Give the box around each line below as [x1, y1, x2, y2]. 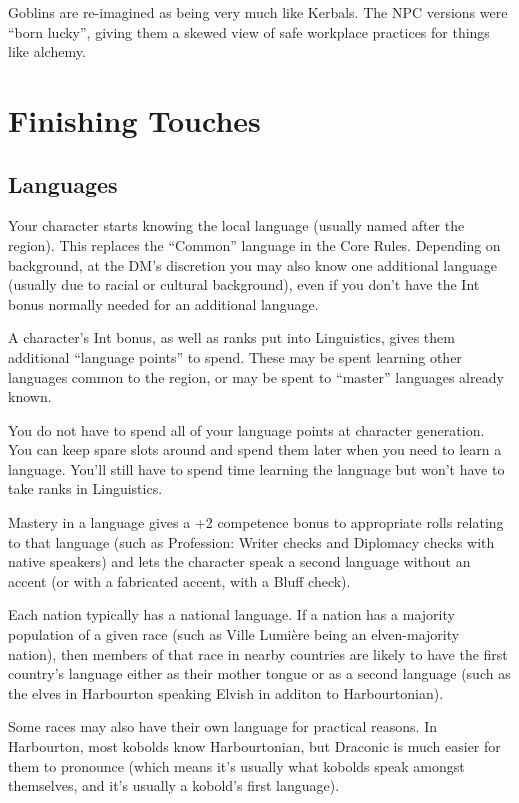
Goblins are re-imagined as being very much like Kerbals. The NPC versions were [8, 2, 508, 22]
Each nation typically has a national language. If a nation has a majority [8, 604, 455, 625]
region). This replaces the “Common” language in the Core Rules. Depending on [8, 234, 501, 255]
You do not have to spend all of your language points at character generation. [8, 419, 485, 440]
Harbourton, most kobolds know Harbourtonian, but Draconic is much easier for [8, 736, 501, 757]
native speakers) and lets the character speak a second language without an [8, 551, 471, 572]
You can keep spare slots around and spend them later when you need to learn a [8, 439, 502, 460]
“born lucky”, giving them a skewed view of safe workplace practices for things [8, 21, 490, 42]
